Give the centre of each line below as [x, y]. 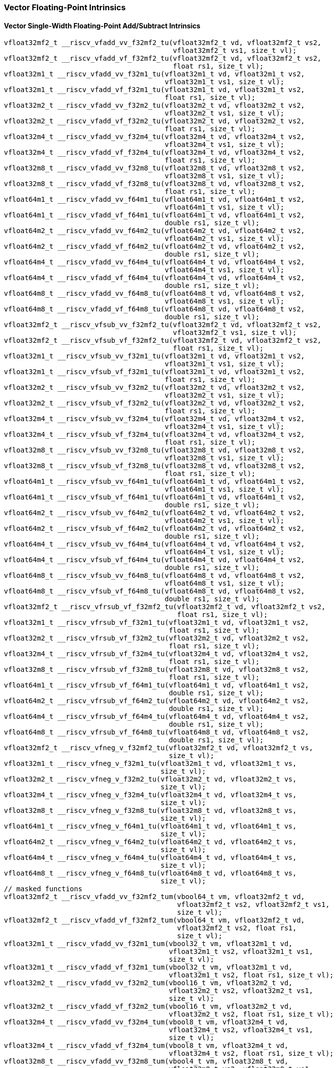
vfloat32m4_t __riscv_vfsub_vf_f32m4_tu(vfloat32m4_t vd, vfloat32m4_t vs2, [155, 435]
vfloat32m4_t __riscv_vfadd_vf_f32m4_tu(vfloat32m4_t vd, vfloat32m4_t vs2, [155, 153]
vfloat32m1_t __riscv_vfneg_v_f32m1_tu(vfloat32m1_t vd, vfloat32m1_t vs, [150, 764]
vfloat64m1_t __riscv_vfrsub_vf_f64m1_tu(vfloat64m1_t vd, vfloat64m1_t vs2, [157, 685]
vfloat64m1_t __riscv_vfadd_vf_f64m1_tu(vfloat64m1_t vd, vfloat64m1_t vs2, [155, 215]
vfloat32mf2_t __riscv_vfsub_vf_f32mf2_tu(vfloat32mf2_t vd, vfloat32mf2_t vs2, [163, 341]
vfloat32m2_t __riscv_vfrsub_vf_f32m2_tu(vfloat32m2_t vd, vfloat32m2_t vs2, [157, 638]
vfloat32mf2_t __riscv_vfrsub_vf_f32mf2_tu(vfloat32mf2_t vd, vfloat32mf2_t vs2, [165, 607]
